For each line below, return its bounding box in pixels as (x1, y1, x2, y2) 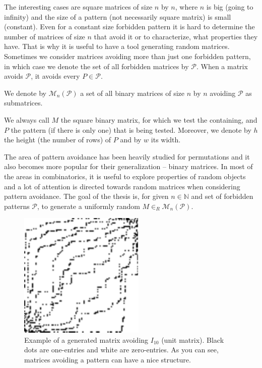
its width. (151, 134, 181, 145)
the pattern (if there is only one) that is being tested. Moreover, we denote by (11, 124, 251, 135)
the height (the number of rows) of (4, 134, 111, 145)
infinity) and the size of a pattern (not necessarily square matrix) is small (4, 11, 231, 22)
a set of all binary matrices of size (80, 87, 185, 98)
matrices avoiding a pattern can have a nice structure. (24, 354, 191, 364)
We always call (4, 114, 49, 125)
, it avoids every (31, 71, 80, 81)
